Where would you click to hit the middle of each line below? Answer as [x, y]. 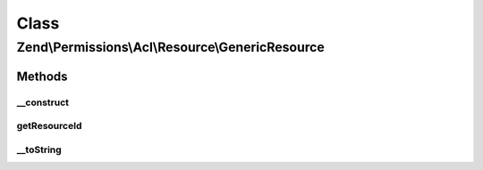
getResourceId [49, 126]
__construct [43, 102]
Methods [42, 76]
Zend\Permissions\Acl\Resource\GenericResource [171, 47]
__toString [39, 150]
